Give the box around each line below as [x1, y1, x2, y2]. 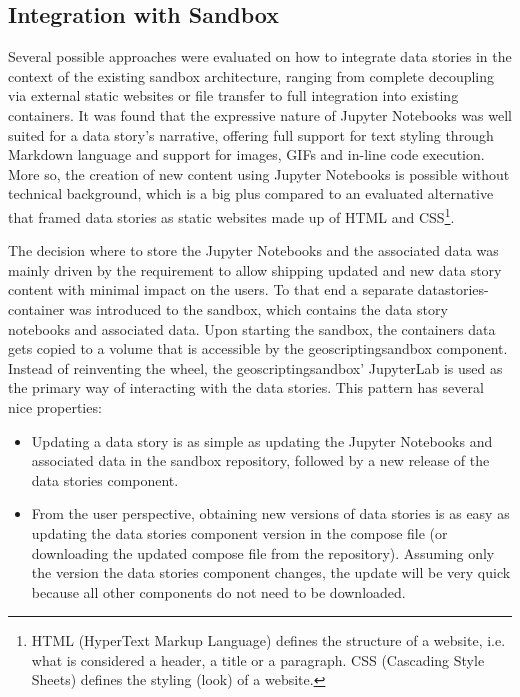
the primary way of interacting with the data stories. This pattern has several [8, 377, 484, 398]
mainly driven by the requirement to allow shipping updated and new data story [8, 259, 502, 280]
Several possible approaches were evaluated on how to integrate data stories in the [8, 46, 512, 67]
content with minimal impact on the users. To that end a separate [8, 279, 414, 300]
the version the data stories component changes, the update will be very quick [31, 562, 511, 583]
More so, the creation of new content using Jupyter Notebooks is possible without [8, 163, 510, 184]
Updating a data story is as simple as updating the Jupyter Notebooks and [31, 430, 493, 451]
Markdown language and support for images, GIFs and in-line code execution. [8, 144, 485, 165]
